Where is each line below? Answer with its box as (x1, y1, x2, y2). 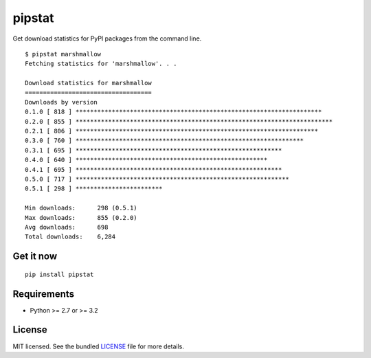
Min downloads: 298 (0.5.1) (25, 204, 137, 212)
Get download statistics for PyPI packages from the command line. (12, 34, 202, 43)
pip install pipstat (25, 270, 94, 278)
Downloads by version (25, 98, 98, 106)
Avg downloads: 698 (25, 223, 109, 231)
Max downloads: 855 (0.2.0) (25, 214, 137, 221)
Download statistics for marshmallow (25, 79, 153, 87)
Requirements (12, 288, 75, 300)
